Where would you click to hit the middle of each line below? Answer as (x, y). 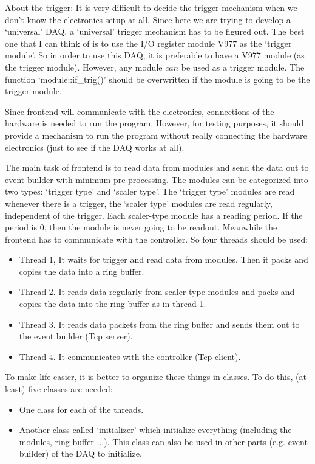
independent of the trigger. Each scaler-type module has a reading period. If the (154, 215)
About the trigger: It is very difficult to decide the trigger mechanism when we (151, 7)
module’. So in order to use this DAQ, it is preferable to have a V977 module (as (155, 55)
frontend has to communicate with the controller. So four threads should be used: (157, 239)
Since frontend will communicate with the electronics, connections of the (140, 111)
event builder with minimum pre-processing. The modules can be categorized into (157, 179)
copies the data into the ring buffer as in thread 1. (113, 304)
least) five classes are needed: (59, 389)
